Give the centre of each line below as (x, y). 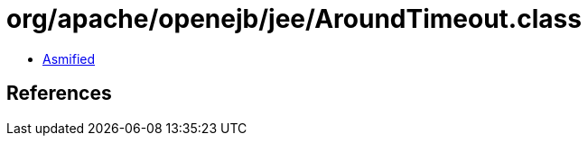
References (59, 94)
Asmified (69, 58)
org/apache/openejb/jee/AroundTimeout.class (294, 19)
